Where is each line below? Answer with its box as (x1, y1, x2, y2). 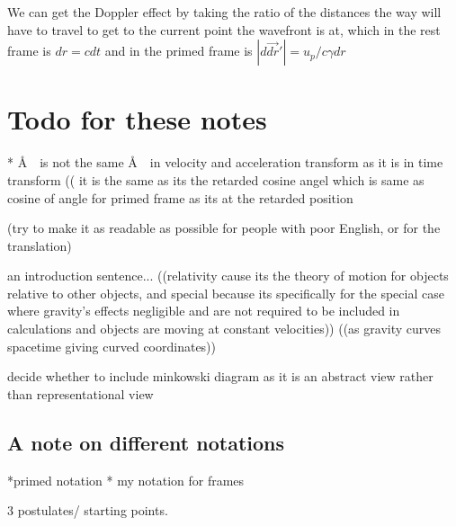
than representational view (7, 384, 154, 403)
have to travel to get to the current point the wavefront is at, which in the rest (7, 20, 441, 39)
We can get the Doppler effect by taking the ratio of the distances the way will (7, 3, 442, 21)
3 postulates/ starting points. (7, 501, 168, 520)
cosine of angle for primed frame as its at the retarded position (7, 188, 353, 207)
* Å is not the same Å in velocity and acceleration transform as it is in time (7, 153, 443, 172)
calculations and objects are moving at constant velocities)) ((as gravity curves (7, 319, 441, 338)
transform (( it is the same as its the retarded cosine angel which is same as (7, 170, 425, 189)
